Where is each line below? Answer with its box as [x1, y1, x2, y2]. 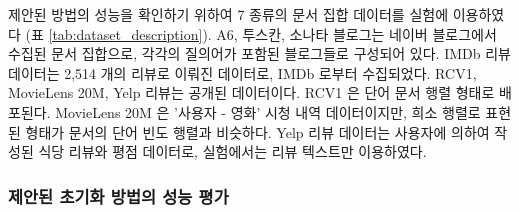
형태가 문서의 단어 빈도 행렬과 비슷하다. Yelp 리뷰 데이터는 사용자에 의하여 [25, 121, 490, 142]
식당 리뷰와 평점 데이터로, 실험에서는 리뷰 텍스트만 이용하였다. [38, 141, 427, 162]
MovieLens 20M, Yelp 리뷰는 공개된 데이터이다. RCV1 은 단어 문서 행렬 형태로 [8, 82, 495, 103]
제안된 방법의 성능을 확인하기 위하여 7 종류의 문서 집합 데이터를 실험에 [8, 4, 449, 24]
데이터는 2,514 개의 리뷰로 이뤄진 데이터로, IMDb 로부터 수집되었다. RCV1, [8, 62, 477, 83]
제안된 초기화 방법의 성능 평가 [8, 183, 229, 208]
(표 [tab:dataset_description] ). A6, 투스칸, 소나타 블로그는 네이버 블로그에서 [25, 23, 497, 44]
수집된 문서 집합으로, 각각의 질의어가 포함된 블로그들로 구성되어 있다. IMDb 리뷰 [8, 43, 511, 64]
